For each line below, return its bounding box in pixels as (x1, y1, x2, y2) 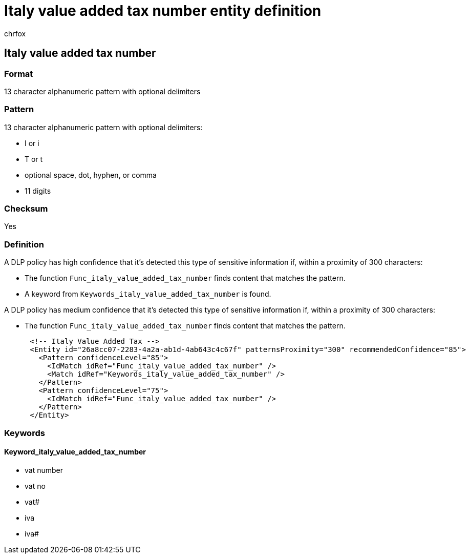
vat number (25, 465, 63, 474)
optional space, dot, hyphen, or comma (25, 170, 157, 179)
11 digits (25, 186, 51, 195)
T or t (25, 154, 43, 163)
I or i (25, 138, 39, 148)
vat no (25, 481, 46, 490)
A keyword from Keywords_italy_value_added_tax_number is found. (25, 290, 271, 299)
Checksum (4, 203, 48, 214)
